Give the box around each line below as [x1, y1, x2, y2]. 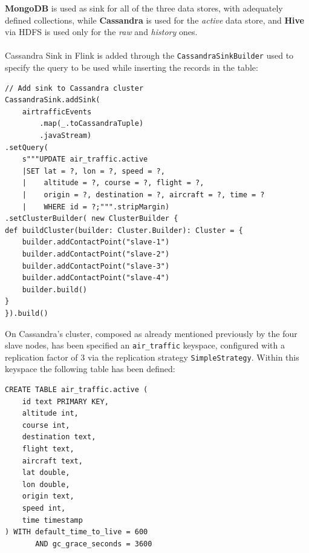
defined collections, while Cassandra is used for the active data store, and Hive [5, 13, 304, 26]
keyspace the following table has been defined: [5, 362, 175, 375]
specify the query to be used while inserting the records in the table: [5, 61, 258, 74]
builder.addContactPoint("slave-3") [22, 261, 170, 270]
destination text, [22, 433, 96, 442]
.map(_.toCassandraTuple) [39, 119, 144, 128]
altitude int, [22, 409, 79, 418]
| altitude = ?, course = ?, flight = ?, [22, 178, 204, 188]
